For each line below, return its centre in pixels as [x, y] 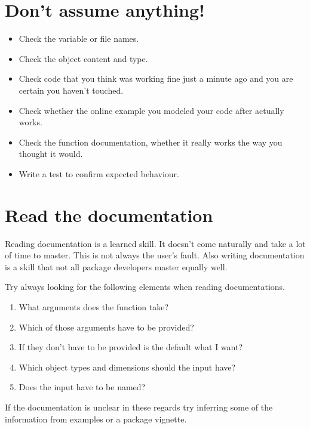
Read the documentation [109, 215]
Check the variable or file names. [79, 38]
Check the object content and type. [83, 58]
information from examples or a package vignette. [96, 419]
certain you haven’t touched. [71, 90]
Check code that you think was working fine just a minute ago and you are [156, 78]
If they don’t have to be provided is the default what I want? [131, 347]
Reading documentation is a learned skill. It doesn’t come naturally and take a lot [155, 243]
